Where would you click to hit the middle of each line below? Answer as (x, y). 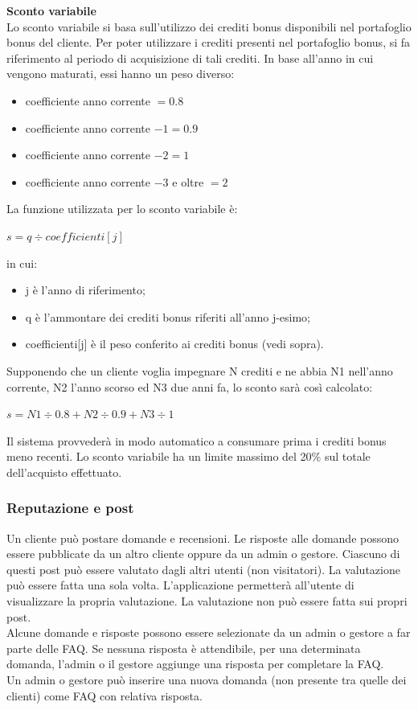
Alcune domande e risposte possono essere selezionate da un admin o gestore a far (209, 632)
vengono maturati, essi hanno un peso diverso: (121, 74)
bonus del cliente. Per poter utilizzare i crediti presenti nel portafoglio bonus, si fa (209, 42)
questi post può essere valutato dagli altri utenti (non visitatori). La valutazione (203, 569)
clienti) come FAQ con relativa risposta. (104, 695)
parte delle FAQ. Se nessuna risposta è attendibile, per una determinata (184, 648)
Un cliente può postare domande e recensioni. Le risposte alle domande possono (203, 538)
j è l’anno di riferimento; (85, 290)
